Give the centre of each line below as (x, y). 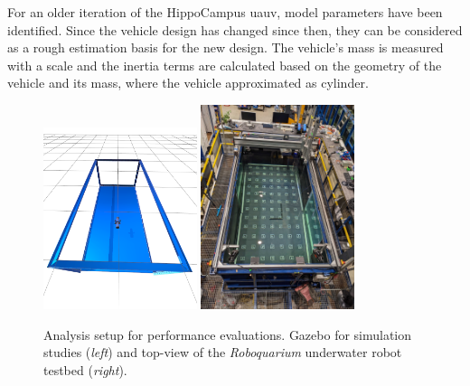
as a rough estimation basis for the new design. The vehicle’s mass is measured (226, 47)
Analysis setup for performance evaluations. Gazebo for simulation (228, 334)
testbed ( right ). (85, 369)
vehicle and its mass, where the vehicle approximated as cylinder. (188, 83)
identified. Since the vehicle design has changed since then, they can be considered (235, 29)
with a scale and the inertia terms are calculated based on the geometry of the (225, 65)
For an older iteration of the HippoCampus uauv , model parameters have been (225, 12)
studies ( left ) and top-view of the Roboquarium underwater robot (223, 352)
